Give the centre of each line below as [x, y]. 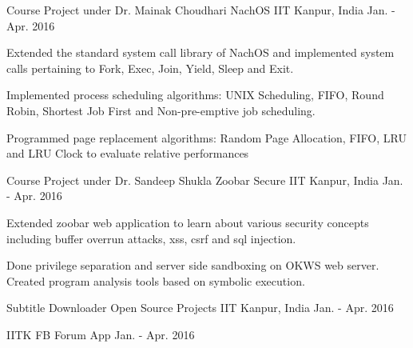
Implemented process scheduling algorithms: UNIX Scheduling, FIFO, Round [195, 95]
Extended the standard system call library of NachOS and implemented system [201, 52]
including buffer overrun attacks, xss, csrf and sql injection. [151, 238]
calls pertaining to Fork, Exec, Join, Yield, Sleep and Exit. [150, 68]
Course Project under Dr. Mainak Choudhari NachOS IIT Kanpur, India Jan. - [201, 10]
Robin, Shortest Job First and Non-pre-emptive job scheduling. [161, 110]
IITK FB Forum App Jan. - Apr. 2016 [101, 334]
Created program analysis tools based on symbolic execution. [156, 280]
